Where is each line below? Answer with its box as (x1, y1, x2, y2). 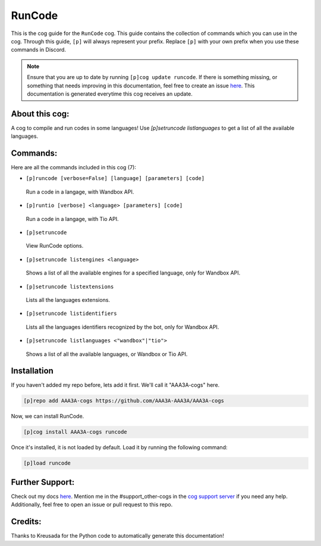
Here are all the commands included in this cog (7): (11, 164, 137, 171)
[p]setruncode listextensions (26, 283, 114, 290)
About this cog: (11, 109, 70, 119)
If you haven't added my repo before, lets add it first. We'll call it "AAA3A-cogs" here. (11, 381, 220, 389)
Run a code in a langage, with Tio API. (26, 215, 119, 222)
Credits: (11, 517, 42, 527)
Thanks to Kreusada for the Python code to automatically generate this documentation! (11, 532, 224, 539)
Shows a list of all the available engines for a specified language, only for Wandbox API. (26, 269, 241, 276)
